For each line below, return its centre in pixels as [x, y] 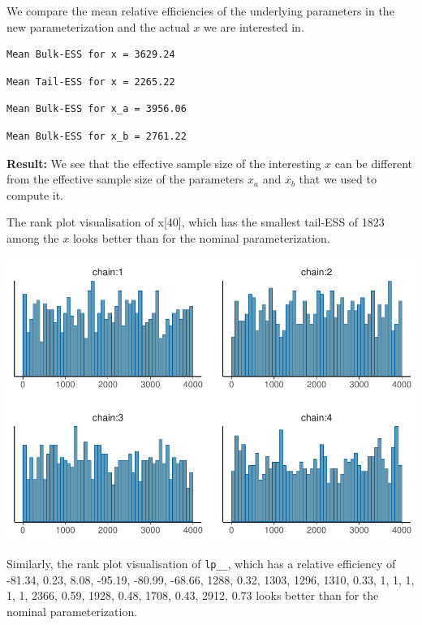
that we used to [338, 179]
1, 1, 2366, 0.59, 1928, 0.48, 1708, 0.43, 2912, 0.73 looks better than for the [193, 595]
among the [33, 237]
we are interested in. [254, 26]
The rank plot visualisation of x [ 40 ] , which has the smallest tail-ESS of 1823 [196, 222]
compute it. [35, 194]
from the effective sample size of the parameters [125, 179]
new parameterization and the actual [98, 26]
